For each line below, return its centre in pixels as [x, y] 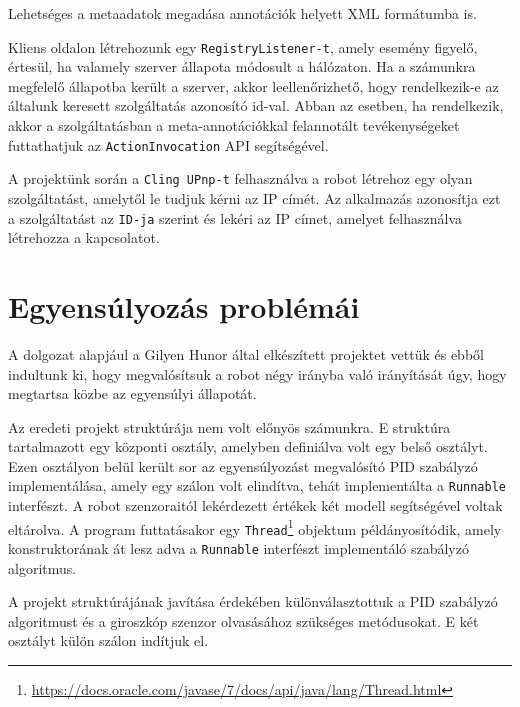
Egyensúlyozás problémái [184, 305]
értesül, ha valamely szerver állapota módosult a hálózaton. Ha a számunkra [242, 66]
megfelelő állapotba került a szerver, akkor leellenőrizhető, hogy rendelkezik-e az [253, 85]
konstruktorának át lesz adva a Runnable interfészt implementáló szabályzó [238, 548]
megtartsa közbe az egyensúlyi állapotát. [132, 393]
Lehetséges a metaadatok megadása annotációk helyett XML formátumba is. [242, 13]
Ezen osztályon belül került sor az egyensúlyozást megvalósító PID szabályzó [243, 465]
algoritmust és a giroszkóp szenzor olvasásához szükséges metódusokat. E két [243, 620]
